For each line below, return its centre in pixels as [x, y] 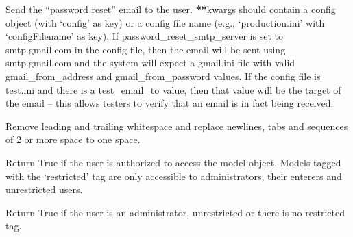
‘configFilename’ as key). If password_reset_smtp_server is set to [144, 36]
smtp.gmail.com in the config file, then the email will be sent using [146, 49]
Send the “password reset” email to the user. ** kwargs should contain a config [171, 9]
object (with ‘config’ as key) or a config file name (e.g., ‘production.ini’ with [165, 22]
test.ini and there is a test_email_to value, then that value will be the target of [173, 89]
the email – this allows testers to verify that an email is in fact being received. [170, 103]
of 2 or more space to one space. [73, 139]
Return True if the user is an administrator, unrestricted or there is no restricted [175, 212]
